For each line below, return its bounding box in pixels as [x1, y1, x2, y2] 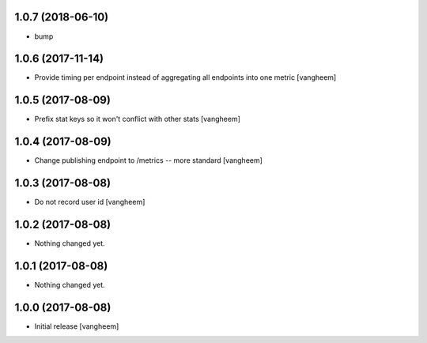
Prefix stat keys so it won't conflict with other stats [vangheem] [34, 115, 241, 124]
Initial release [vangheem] [34, 321, 119, 331]
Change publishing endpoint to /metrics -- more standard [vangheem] [34, 156, 263, 165]
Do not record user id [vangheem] [34, 198, 145, 207]
